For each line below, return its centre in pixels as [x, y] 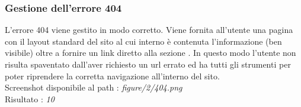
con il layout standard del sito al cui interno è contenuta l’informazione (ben [143, 41]
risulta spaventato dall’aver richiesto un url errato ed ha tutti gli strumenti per [148, 64]
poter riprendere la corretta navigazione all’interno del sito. [112, 76]
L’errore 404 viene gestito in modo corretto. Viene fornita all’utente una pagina [149, 30]
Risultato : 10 [30, 98]
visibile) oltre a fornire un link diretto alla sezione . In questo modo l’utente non [150, 53]
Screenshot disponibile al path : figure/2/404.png [94, 87]
